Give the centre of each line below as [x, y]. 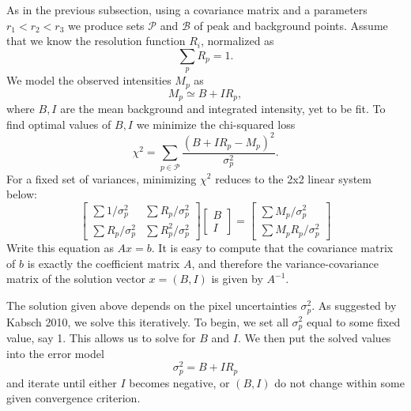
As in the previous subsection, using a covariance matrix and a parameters [187, 9]
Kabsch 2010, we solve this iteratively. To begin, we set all [147, 321]
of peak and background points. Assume [291, 25]
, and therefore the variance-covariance [285, 263]
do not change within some [339, 382]
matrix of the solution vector [76, 279]
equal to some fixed [353, 321]
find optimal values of [59, 124]
